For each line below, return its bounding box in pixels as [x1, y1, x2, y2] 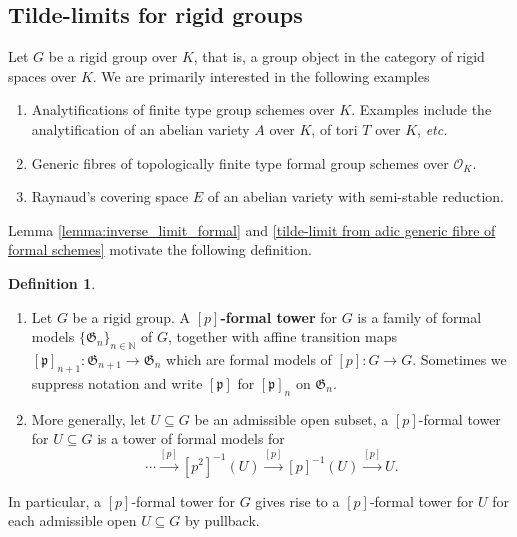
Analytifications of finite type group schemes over [31, 99, 335, 120]
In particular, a [8, 490, 102, 511]
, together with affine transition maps [168, 326, 397, 347]
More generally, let [31, 408, 146, 429]
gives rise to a [255, 490, 340, 511]
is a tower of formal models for [97, 428, 285, 449]
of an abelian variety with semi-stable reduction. [207, 186, 504, 207]
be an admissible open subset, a [194, 408, 389, 429]
